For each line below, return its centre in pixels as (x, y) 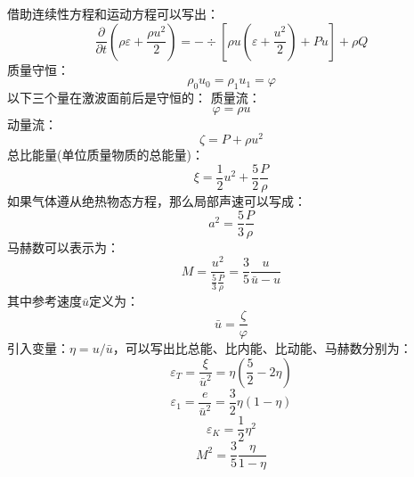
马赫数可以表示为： (63, 247)
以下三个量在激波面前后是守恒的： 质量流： (134, 97)
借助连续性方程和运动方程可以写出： (113, 13)
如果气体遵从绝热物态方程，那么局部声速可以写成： (157, 200)
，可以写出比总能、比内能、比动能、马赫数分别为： (262, 348)
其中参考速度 (45, 301)
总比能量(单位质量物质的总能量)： (106, 155)
